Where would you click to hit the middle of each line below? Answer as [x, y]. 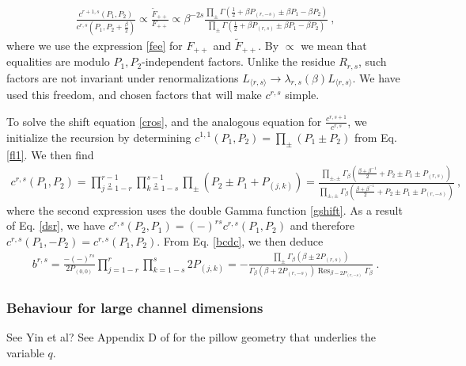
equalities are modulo [58, 61]
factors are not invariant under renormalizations [123, 77]
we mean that [334, 45]
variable [25, 352]
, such [373, 61]
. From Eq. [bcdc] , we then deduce [240, 240]
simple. [302, 95]
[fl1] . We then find [50, 155]
